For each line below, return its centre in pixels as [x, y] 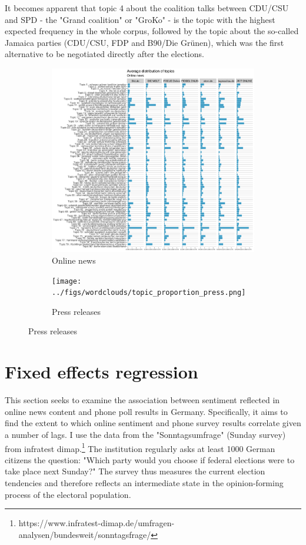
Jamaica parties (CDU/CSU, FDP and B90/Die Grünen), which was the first [144, 42]
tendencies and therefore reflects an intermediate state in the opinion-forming [144, 483]
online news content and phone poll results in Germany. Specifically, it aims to [146, 411]
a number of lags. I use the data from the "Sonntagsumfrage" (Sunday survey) [145, 434]
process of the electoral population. [68, 494]
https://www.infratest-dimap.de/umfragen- [97, 523]
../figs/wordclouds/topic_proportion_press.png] [149, 293]
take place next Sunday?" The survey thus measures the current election [135, 471]
